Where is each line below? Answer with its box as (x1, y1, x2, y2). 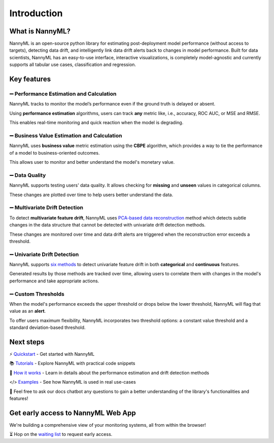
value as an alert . (9, 308, 46, 314)
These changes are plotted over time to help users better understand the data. (9, 192, 174, 198)
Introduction (9, 8, 63, 19)
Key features (9, 75, 51, 84)
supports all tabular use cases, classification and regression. (9, 61, 136, 68)
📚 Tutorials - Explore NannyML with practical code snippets (9, 360, 135, 366)
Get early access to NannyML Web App (9, 409, 136, 417)
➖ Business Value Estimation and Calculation (9, 132, 122, 139)
